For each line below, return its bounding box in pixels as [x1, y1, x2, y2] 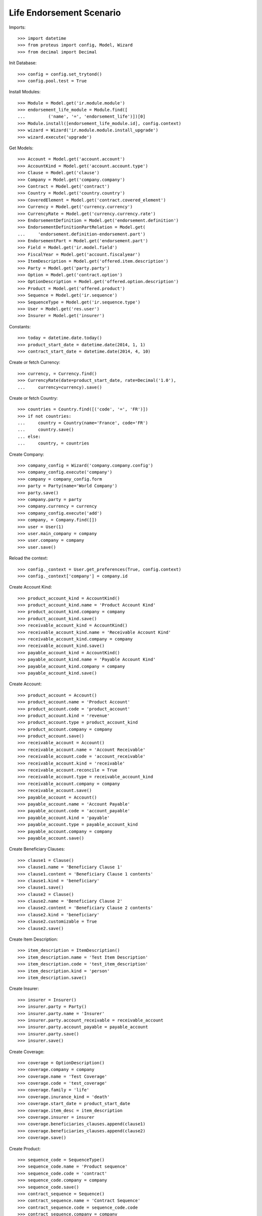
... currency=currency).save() [17, 384, 102, 390]
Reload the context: [9, 555, 48, 561]
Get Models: [9, 145, 33, 151]
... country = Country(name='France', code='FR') [17, 420, 148, 426]
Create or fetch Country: [9, 395, 58, 401]
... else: [17, 433, 41, 439]
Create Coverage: [9, 1049, 45, 1055]
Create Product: [9, 1145, 41, 1151]
